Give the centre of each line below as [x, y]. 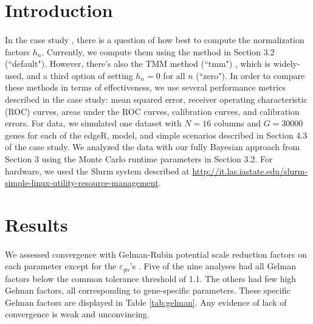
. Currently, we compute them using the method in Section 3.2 [158, 51]
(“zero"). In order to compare [250, 75]
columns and [237, 123]
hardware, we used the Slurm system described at [97, 171]
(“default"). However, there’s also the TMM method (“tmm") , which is [138, 64]
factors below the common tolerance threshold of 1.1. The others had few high [151, 278]
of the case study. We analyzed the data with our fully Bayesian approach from [153, 147]
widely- [287, 64]
